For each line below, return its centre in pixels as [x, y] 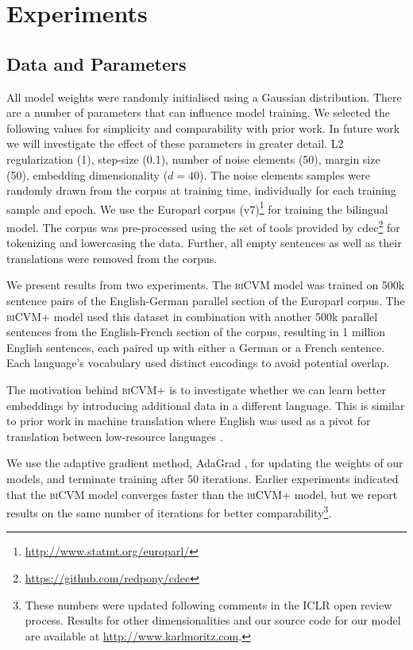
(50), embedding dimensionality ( [87, 174]
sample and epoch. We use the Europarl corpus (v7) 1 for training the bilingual [197, 207]
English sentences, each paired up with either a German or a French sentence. [196, 347]
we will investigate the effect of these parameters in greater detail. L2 [175, 143]
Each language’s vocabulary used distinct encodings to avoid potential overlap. [198, 363]
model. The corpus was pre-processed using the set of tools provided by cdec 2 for [203, 226]
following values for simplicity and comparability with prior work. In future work [203, 128]
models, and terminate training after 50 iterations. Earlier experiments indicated [203, 478]
